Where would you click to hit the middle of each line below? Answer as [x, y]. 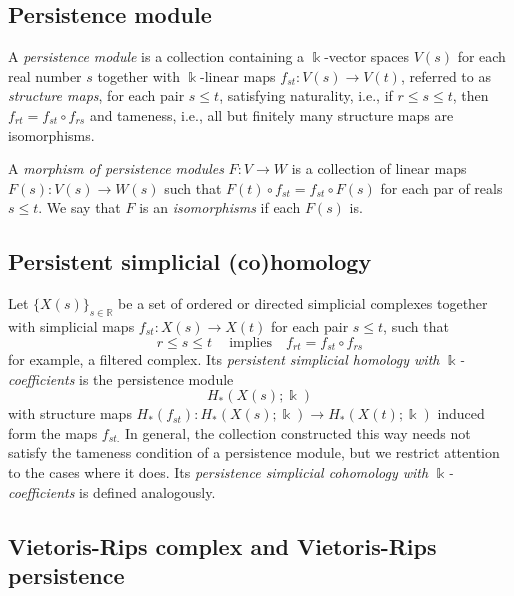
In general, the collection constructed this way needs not [298, 432]
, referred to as [445, 75]
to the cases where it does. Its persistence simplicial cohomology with [218, 471]
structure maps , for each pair [96, 95]
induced [461, 413]
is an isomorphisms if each [220, 207]
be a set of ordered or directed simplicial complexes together [303, 303]
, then [470, 95]
